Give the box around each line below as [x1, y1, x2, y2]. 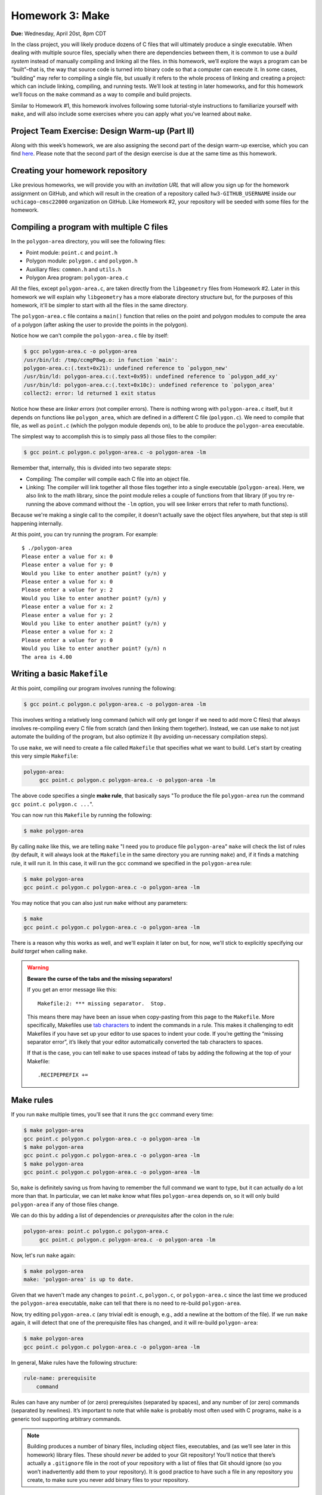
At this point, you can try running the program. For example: [11, 531, 158, 538]
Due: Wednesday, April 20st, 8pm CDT [11, 30, 107, 37]
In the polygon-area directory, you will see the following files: [11, 238, 166, 245]
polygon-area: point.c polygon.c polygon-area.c [23, 1228, 169, 1235]
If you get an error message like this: [27, 986, 117, 993]
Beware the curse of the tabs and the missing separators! [27, 975, 172, 982]
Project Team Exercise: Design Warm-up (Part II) [11, 126, 195, 136]
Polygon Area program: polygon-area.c [26, 274, 129, 281]
